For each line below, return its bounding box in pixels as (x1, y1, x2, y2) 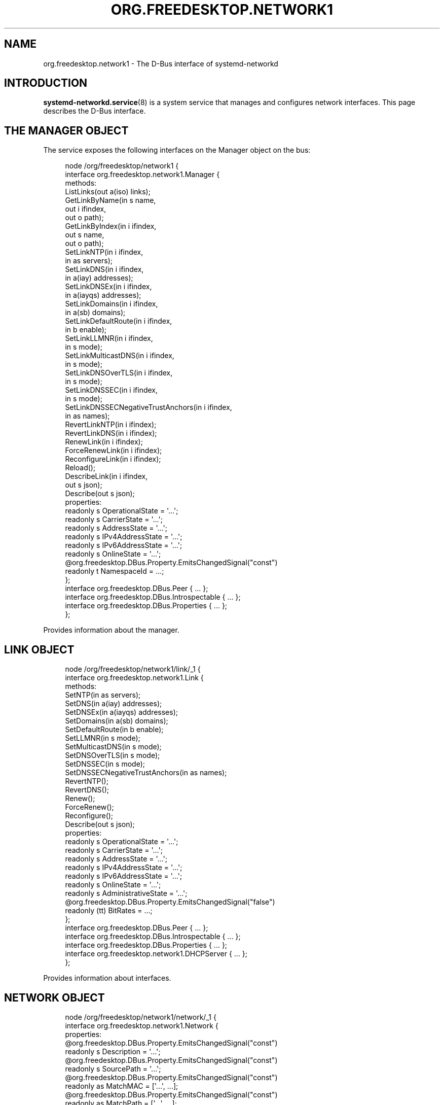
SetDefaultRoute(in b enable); (65, 725, 164, 734)
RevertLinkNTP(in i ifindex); (65, 420, 157, 429)
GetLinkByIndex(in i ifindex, (65, 222, 157, 231)
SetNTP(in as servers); (65, 690, 141, 700)
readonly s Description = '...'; (65, 1047, 161, 1056)
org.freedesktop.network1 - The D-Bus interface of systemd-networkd (43, 59, 278, 68)
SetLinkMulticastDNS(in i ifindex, (65, 351, 174, 360)
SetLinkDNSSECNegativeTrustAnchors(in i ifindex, (65, 403, 232, 412)
